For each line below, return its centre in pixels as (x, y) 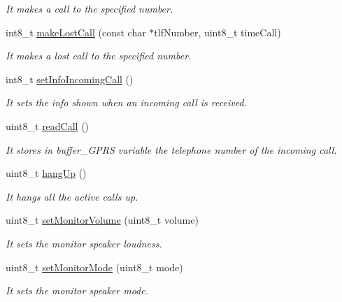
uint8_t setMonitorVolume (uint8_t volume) (102, 220)
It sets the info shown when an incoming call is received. (126, 102)
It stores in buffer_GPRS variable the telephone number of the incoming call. (171, 149)
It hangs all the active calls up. (72, 196)
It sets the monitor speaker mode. (77, 290)
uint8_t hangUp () (46, 173)
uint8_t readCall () (48, 125)
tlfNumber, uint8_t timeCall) (218, 32)
